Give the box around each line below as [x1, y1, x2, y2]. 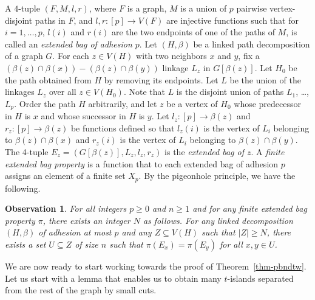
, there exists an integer [42, 214, 130, 226]
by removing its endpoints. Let [104, 73, 218, 86]
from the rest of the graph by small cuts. [5, 284, 157, 296]
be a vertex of [166, 97, 218, 110]
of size [75, 238, 98, 250]
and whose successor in [41, 110, 126, 122]
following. [5, 181, 41, 194]
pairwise [236, 2, 267, 14]
